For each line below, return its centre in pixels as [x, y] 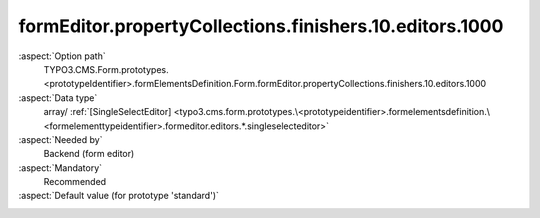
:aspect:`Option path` [62, 56]
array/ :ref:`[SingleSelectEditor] [107, 112]
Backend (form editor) [89, 154]
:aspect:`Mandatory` [60, 167]
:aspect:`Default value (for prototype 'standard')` [119, 196]
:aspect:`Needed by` [60, 139]
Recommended [75, 182]
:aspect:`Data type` [58, 97]
